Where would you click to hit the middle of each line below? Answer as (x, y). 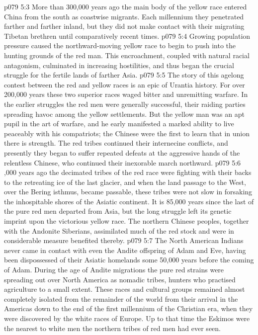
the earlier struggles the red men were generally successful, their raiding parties (125, 104)
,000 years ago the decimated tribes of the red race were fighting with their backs (128, 172)
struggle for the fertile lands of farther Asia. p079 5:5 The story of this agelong (124, 75)
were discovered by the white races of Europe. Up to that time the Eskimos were (127, 318)
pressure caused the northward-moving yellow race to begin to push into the (120, 45)
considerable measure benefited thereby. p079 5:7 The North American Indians (124, 240)
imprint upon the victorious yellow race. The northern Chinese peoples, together (127, 221)
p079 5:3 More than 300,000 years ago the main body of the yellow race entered (126, 6)
